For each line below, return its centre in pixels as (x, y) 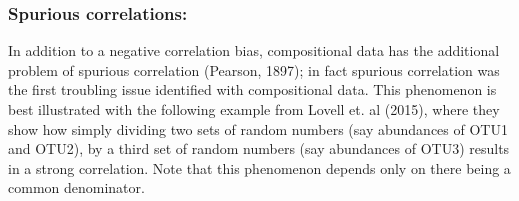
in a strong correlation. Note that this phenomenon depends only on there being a (259, 167)
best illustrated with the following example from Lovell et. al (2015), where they (254, 109)
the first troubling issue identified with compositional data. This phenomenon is (252, 89)
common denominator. (76, 187)
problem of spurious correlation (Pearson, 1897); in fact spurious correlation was (254, 69)
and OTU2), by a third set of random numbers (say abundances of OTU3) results (259, 148)
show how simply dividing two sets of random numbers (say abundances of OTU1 (258, 128)
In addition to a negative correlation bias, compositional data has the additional (254, 50)
